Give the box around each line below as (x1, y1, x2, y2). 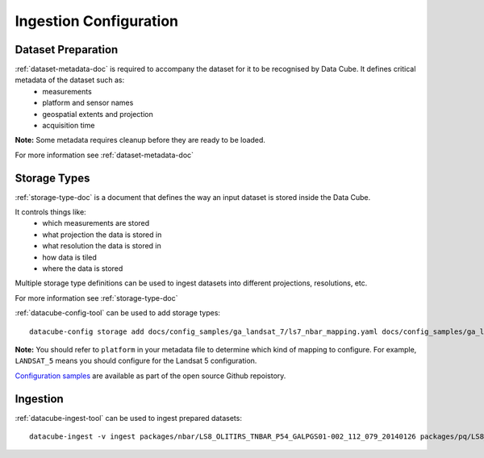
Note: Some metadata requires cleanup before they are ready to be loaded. (15, 135, 266, 145)
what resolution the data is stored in (42, 241, 161, 251)
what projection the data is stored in (42, 230, 162, 239)
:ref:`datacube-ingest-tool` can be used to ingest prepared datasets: (15, 413, 242, 423)
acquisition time (42, 121, 95, 131)
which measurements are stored (42, 219, 150, 228)
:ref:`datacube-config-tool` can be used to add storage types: (15, 308, 221, 318)
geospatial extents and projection (42, 109, 153, 119)
